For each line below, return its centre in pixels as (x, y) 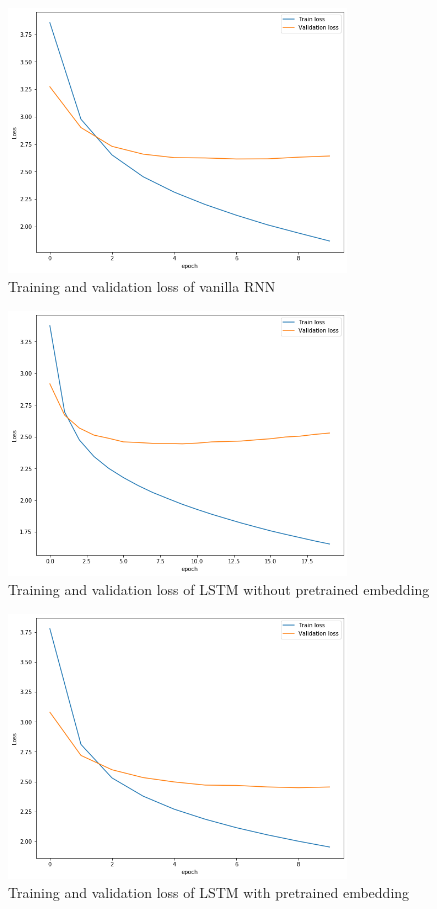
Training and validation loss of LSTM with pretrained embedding (209, 892)
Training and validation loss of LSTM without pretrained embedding (219, 589)
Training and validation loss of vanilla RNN (142, 286)
